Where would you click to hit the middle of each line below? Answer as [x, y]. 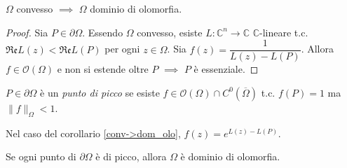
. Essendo [103, 32]
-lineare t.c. [284, 32]
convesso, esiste [170, 32]
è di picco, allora [131, 156]
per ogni [122, 49]
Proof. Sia [27, 32]
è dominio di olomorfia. [230, 156]
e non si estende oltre [103, 69]
